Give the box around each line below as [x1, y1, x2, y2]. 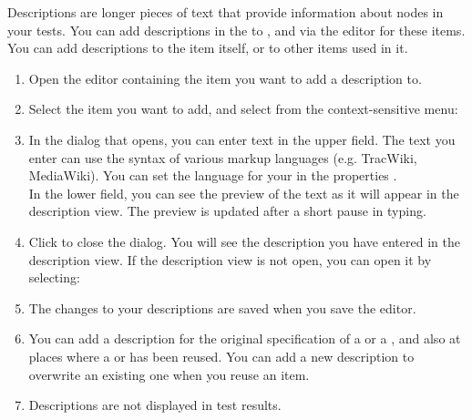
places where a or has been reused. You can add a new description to [28, 346, 415, 365]
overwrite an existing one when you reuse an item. [28, 364, 310, 384]
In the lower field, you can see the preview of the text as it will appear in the [28, 183, 459, 202]
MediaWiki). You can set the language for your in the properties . [28, 166, 397, 185]
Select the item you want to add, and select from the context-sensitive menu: [28, 99, 458, 118]
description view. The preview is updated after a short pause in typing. [28, 201, 426, 220]
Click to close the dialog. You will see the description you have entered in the [28, 231, 460, 251]
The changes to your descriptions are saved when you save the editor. [28, 298, 416, 317]
